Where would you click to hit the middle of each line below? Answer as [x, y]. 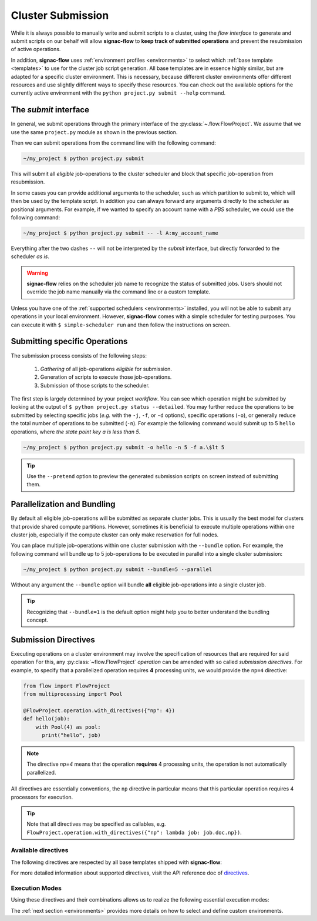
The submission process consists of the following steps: [79, 355]
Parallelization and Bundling [63, 504]
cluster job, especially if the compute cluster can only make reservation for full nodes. [115, 535]
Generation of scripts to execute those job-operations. [106, 377]
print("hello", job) [71, 735]
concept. [38, 620]
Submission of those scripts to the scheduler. [95, 385]
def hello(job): [47, 719]
